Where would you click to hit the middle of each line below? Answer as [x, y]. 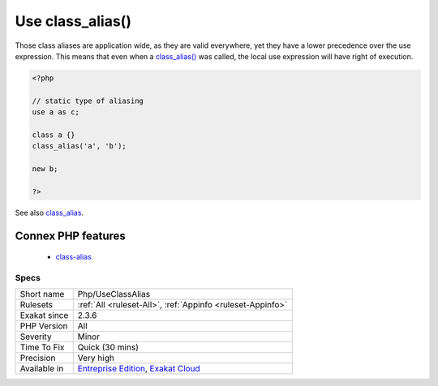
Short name [42, 294]
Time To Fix [42, 347]
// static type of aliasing [88, 101]
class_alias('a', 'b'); [79, 146]
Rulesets [36, 305]
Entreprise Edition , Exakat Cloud [139, 369]
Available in [42, 369]
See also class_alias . [49, 212]
